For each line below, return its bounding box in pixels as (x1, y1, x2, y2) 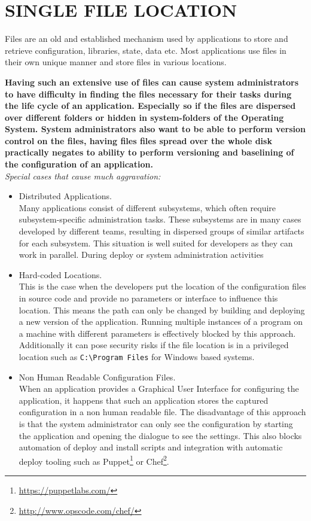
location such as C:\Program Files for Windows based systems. (19, 350, 255, 362)
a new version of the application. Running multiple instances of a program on (19, 315, 303, 328)
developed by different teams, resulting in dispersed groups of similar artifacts (19, 225, 304, 237)
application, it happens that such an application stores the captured (19, 394, 269, 406)
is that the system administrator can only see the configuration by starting (19, 418, 293, 429)
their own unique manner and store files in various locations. (5, 56, 227, 68)
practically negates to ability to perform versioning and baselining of (5, 146, 294, 159)
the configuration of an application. (5, 158, 153, 170)
